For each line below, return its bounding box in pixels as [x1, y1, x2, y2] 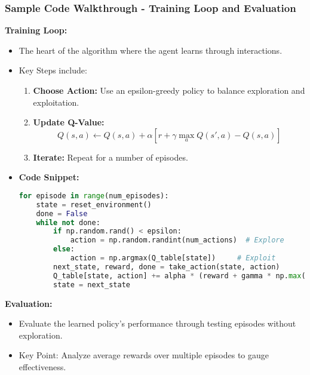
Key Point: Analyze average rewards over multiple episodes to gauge [19, 349, 269, 361]
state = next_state [53, 280, 130, 289]
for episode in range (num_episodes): [19, 191, 169, 200]
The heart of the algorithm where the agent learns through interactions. [19, 44, 283, 56]
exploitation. [33, 96, 79, 108]
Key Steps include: [19, 64, 87, 76]
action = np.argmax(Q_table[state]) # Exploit [70, 254, 276, 263]
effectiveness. [19, 360, 66, 373]
